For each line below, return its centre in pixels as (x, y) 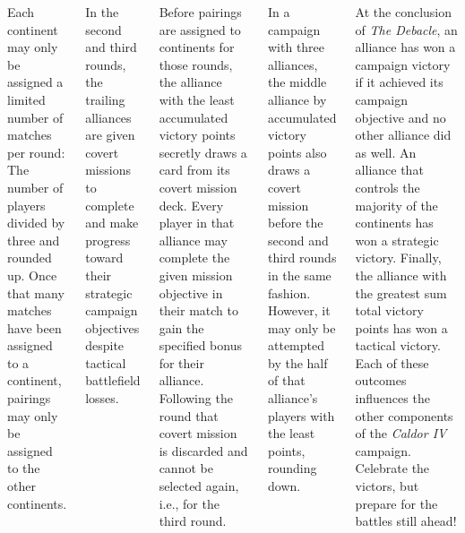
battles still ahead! (406, 521)
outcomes (381, 380)
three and (34, 240)
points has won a (401, 327)
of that (287, 380)
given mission (196, 275)
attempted (296, 345)
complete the (194, 258)
